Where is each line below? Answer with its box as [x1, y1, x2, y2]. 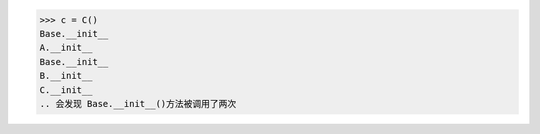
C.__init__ [39, 84, 93, 95]
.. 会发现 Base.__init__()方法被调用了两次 [39, 98, 237, 109]
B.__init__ [39, 70, 93, 82]
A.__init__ [39, 42, 93, 54]
